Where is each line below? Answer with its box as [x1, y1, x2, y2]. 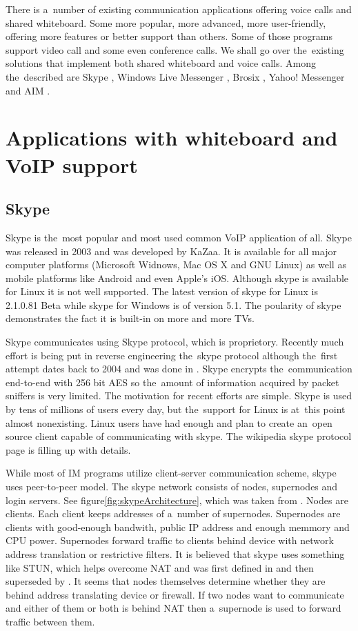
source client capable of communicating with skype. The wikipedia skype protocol [6, 429, 352, 443]
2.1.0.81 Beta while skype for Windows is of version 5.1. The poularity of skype [6, 297, 341, 312]
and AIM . [6, 83, 50, 97]
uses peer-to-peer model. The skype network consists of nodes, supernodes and [6, 479, 338, 494]
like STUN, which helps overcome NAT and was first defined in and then [6, 560, 314, 574]
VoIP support [6, 150, 138, 179]
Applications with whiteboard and [6, 123, 338, 152]
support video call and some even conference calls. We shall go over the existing [6, 42, 344, 57]
